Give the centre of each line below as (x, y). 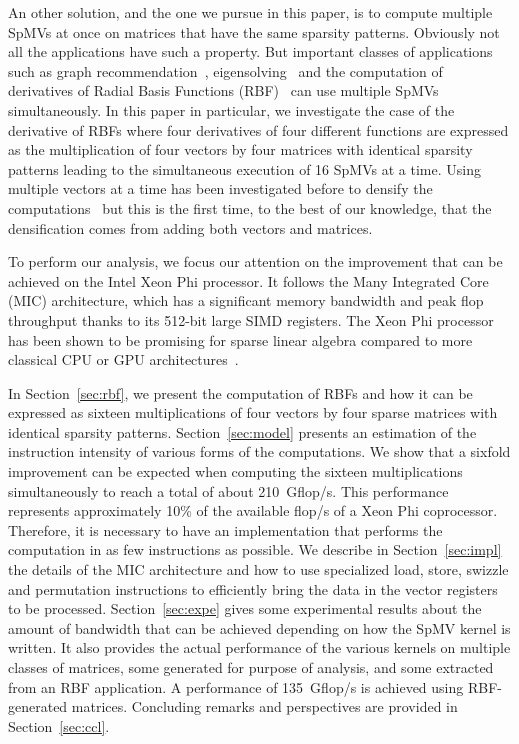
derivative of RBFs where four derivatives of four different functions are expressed (258, 129)
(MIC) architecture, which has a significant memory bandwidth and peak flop (246, 300)
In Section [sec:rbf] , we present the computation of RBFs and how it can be (240, 392)
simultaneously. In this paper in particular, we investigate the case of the (231, 109)
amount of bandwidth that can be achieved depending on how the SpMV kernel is (259, 627)
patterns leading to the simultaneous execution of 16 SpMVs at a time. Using (244, 168)
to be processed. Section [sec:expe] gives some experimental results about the (245, 608)
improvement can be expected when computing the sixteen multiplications (235, 471)
